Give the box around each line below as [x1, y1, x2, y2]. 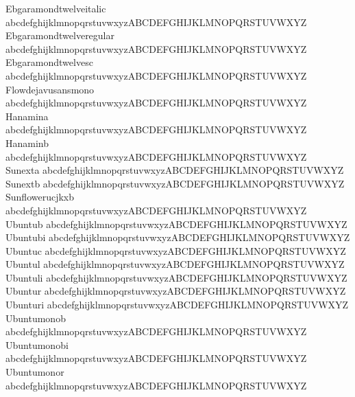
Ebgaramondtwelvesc [5, 55, 93, 69]
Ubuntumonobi [5, 337, 69, 352]
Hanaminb [5, 135, 49, 150]
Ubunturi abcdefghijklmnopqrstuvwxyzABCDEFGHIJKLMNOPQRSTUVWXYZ [5, 297, 349, 312]
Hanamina [5, 109, 49, 123]
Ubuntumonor [5, 365, 64, 379]
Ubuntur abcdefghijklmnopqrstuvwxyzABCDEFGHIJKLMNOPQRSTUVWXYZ [5, 284, 346, 298]
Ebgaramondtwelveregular [5, 28, 114, 43]
